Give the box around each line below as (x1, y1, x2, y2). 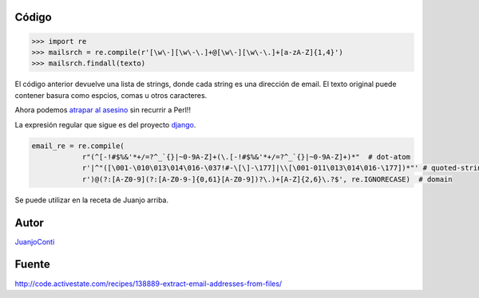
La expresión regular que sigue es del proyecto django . (14, 120, 196, 129)
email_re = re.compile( (31, 141, 125, 151)
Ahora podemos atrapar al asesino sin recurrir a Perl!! (14, 105, 192, 115)
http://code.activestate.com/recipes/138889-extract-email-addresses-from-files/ (14, 279, 283, 288)
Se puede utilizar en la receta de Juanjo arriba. (14, 195, 169, 205)
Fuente (14, 257, 51, 271)
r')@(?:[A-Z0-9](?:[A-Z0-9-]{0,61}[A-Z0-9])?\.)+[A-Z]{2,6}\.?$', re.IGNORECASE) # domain (81, 174, 453, 183)
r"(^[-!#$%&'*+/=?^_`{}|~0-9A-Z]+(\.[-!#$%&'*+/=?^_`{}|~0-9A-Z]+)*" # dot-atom (81, 152, 411, 161)
